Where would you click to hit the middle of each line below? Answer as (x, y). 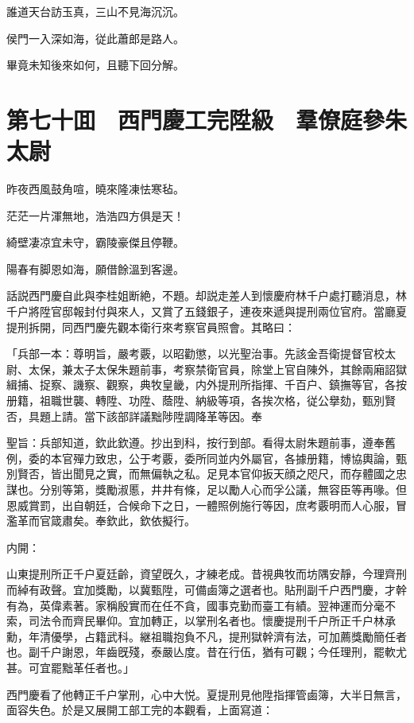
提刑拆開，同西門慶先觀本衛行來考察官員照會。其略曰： (151, 327)
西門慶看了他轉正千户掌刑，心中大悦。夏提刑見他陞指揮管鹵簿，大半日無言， (207, 694)
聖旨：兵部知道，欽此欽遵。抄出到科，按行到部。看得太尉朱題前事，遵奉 (195, 443)
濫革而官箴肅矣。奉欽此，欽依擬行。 (101, 521)
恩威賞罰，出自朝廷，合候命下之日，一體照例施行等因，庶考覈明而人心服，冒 (207, 505)
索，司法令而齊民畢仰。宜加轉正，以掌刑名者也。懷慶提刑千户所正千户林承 (201, 621)
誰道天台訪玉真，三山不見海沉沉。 (95, 11)
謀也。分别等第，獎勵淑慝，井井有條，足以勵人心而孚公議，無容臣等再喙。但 (207, 489)
